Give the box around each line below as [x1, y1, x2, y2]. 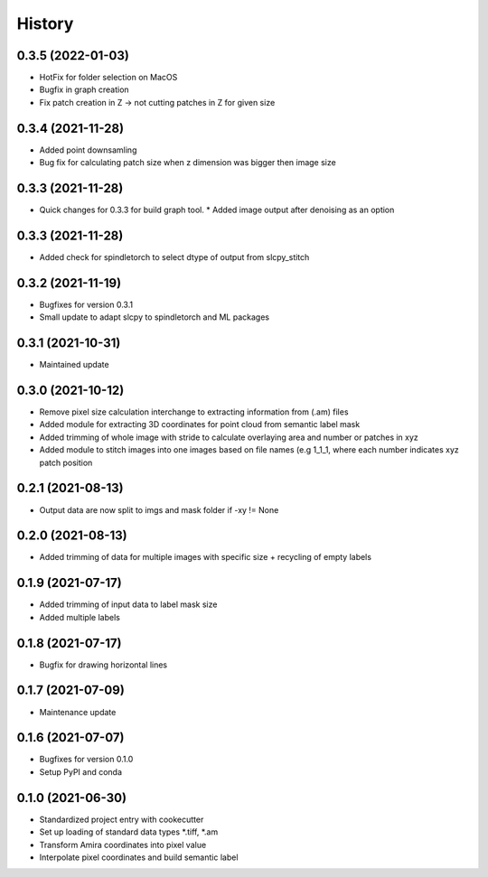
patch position [39, 457, 93, 468]
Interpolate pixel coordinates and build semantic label [39, 852, 239, 863]
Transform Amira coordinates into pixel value [39, 839, 207, 850]
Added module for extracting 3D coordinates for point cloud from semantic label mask [39, 419, 361, 430]
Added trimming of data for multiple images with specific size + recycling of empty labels [39, 552, 372, 563]
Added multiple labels [39, 611, 121, 622]
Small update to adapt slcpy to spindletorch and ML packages [39, 312, 270, 322]
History [16, 14, 74, 33]
